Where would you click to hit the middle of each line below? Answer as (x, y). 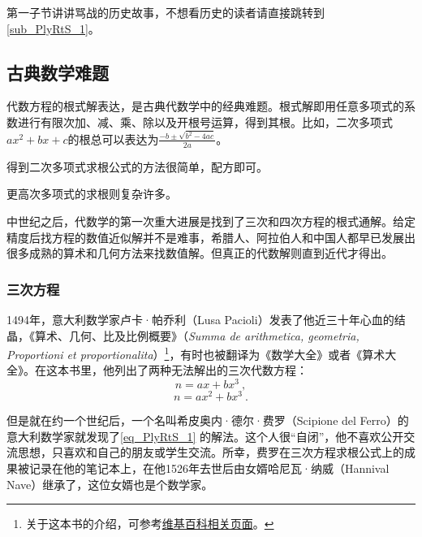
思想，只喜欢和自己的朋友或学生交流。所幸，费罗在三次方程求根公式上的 (211, 452)
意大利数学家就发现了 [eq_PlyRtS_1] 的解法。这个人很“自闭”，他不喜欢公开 (205, 436)
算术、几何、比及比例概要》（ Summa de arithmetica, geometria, (197, 335)
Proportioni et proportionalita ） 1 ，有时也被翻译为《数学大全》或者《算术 (196, 353)
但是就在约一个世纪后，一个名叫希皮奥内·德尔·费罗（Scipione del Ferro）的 (208, 420)
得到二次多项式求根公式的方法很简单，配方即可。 (137, 166)
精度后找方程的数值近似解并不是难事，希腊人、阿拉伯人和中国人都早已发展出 (211, 237)
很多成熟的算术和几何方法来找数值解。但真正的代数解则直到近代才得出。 (200, 253)
